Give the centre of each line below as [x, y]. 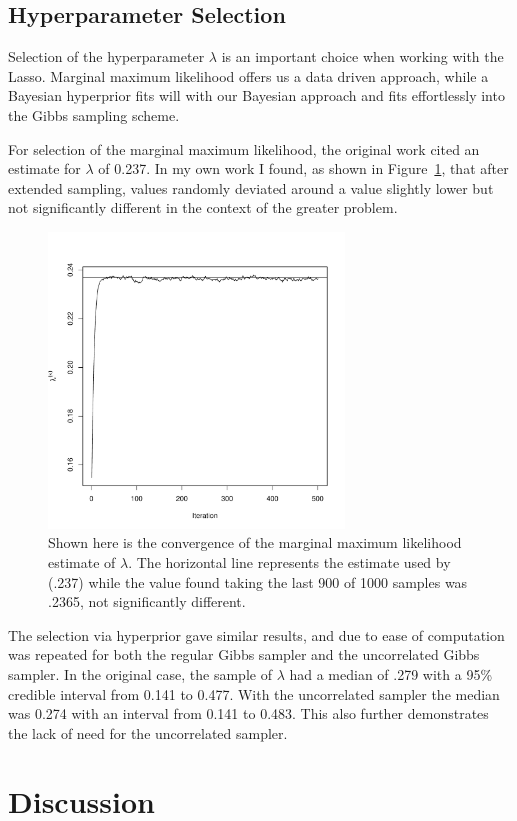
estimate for [44, 168]
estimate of [82, 561]
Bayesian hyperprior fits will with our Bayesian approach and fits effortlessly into [256, 95]
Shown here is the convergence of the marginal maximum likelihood [255, 542]
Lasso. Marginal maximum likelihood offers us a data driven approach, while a [248, 75]
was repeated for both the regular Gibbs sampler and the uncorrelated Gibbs [244, 654]
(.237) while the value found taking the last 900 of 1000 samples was [258, 581]
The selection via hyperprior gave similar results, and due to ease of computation [256, 634]
